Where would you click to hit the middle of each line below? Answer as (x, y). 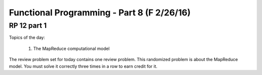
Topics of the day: (27, 37)
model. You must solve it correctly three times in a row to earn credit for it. (83, 66)
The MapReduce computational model (72, 49)
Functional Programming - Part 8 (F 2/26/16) (100, 12)
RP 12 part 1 (28, 25)
